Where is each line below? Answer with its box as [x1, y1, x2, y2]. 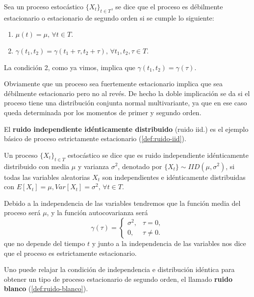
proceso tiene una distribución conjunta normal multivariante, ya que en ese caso [4, 98, 247, 108]
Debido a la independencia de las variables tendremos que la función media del [4, 198, 241, 208]
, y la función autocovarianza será [47, 207, 148, 218]
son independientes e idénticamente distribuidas [102, 172, 246, 182]
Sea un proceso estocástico [4, 1, 84, 11]
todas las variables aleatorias [4, 172, 90, 182]
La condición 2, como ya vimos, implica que [4, 62, 135, 72]
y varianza [77, 161, 109, 171]
